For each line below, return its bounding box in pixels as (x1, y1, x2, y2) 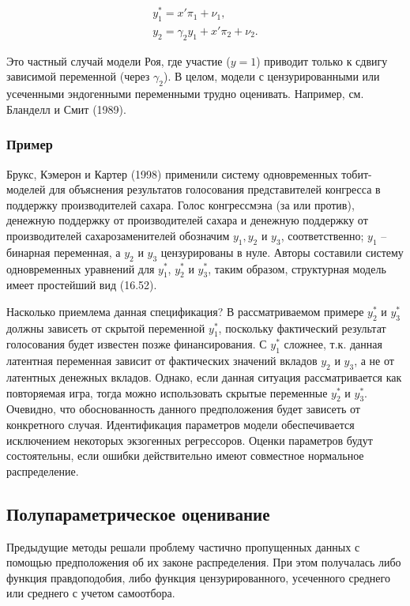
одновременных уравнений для (6, 260, 155, 277)
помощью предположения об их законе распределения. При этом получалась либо (6, 554, 401, 570)
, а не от (354, 352, 394, 369)
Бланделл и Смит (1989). (6, 100, 126, 117)
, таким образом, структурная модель (208, 260, 386, 277)
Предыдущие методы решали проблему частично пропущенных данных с (6, 538, 360, 555)
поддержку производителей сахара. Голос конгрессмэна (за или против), (6, 196, 355, 213)
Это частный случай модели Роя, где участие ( (6, 52, 231, 69)
